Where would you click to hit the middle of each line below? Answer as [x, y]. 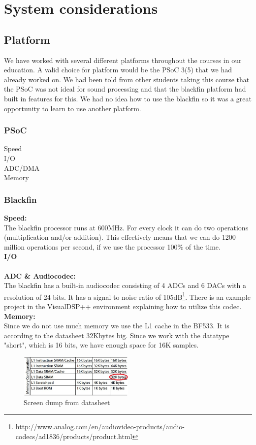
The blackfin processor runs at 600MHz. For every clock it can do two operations [126, 227]
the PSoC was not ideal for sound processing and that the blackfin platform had [125, 89]
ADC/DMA [22, 168]
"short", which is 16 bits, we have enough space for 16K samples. [101, 345]
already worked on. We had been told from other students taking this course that [127, 79]
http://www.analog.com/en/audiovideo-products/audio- [100, 426]
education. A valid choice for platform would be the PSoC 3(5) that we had [118, 70]
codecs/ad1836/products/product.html [74, 436]
